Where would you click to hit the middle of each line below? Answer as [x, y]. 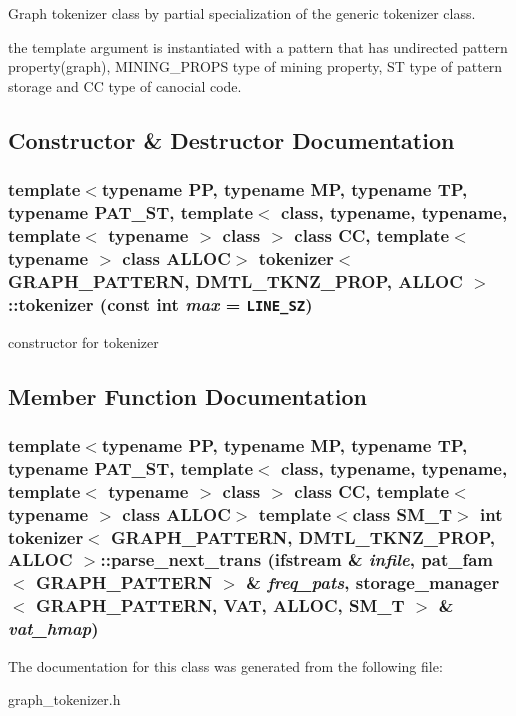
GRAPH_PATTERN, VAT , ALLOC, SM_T [220, 605]
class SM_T [402, 513]
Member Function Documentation [188, 395]
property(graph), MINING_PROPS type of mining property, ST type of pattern [255, 66]
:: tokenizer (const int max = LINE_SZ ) [160, 303]
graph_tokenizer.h [64, 699]
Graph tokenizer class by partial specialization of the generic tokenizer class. [242, 13]
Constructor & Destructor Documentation [231, 139]
